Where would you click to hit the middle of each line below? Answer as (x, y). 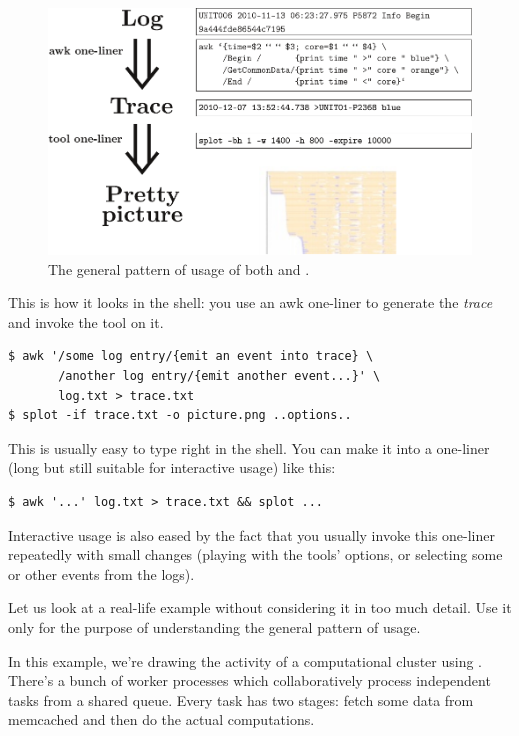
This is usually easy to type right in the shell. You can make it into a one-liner (249, 447)
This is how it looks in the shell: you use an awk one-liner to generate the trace (250, 302)
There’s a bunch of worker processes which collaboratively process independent (249, 680)
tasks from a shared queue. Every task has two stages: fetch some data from (241, 699)
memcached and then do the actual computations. (161, 719)
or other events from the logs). (101, 573)
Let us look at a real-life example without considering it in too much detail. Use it (260, 607)
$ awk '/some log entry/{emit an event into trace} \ (191, 356)
